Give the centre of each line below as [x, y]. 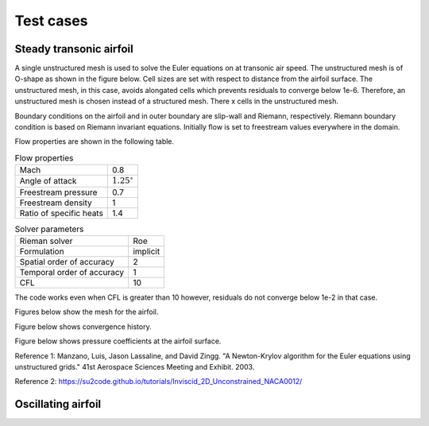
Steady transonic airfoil [74, 49]
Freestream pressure [58, 192]
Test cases [51, 21]
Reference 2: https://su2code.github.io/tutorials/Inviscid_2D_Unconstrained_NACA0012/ [158, 381]
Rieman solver [46, 241]
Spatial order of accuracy [67, 261]
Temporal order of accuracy [72, 272]
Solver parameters [49, 229]
